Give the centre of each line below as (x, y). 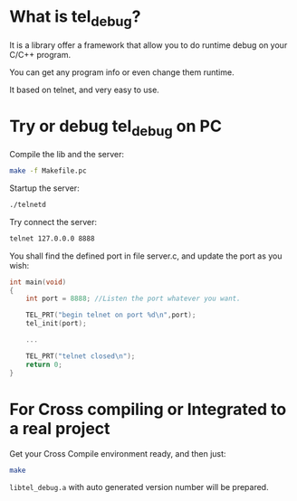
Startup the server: (44, 188)
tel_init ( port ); (57, 324)
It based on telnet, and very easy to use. (85, 90)
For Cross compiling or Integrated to (148, 409)
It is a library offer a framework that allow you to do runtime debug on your (148, 45)
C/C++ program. (40, 54)
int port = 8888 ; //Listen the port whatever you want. (134, 299)
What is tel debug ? (76, 18)
